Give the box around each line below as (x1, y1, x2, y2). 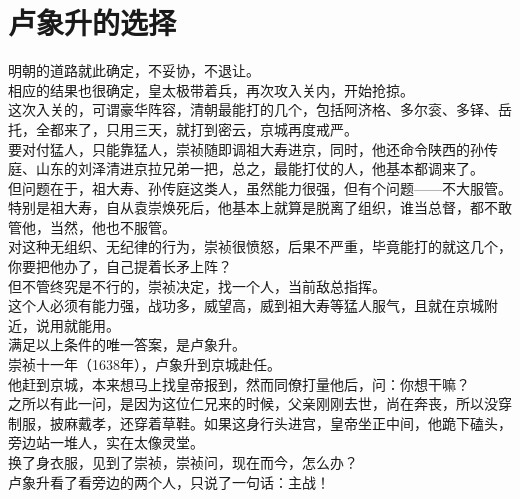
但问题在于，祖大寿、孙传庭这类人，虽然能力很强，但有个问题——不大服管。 (8, 177, 512, 198)
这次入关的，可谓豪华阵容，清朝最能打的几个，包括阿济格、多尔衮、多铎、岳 (8, 99, 512, 120)
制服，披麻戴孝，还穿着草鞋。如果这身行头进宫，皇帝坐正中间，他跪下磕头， (8, 412, 512, 433)
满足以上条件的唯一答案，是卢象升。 (8, 334, 246, 355)
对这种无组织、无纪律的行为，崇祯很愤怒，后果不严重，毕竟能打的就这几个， (8, 236, 512, 257)
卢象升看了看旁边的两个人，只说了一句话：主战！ (8, 471, 330, 492)
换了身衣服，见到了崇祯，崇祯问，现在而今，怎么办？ (8, 452, 358, 472)
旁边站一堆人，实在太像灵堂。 (8, 432, 204, 453)
